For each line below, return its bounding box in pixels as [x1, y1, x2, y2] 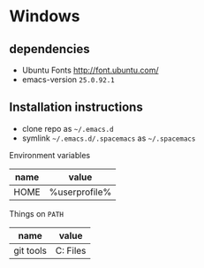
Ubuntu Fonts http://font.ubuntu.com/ [21, 65, 159, 75]
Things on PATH [9, 208, 64, 218]
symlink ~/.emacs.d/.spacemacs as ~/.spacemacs [21, 133, 196, 143]
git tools [13, 244, 47, 257]
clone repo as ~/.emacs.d [21, 123, 114, 134]
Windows [9, 6, 80, 27]
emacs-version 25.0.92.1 [21, 74, 115, 85]
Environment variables [9, 149, 91, 160]
